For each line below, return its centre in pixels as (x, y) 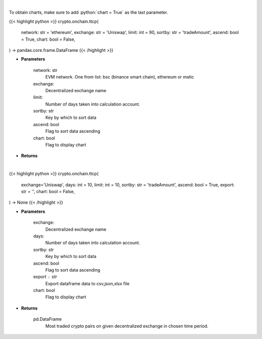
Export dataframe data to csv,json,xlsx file (87, 283)
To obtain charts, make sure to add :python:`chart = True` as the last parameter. (89, 13)
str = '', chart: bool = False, (48, 191)
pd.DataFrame (48, 319)
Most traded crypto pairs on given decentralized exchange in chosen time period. (127, 326)
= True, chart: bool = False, (48, 39)
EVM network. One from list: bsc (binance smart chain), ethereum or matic (120, 77)
